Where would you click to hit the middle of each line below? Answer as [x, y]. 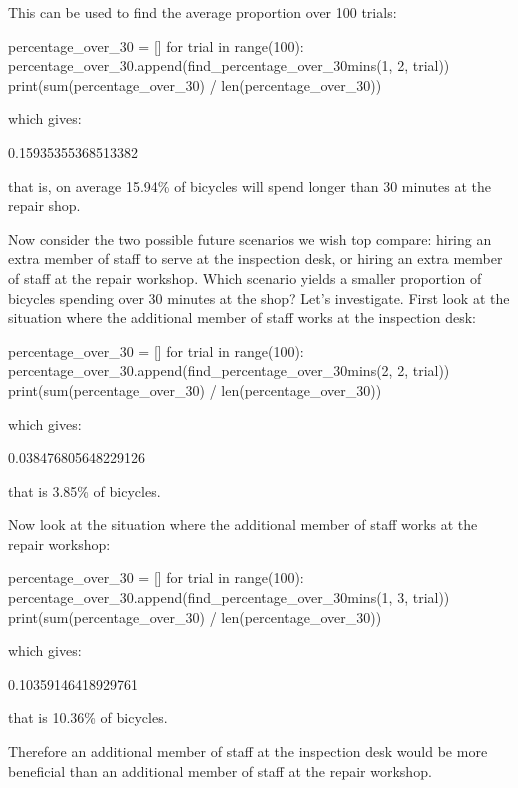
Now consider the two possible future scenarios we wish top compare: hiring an [250, 238]
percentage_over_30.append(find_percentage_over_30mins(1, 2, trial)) [229, 65]
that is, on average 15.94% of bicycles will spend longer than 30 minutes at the [249, 185]
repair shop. [44, 205]
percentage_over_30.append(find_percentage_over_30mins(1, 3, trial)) [229, 597]
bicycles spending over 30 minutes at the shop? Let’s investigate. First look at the [259, 297]
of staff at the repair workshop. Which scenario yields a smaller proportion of [245, 277]
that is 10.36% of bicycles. [88, 717]
